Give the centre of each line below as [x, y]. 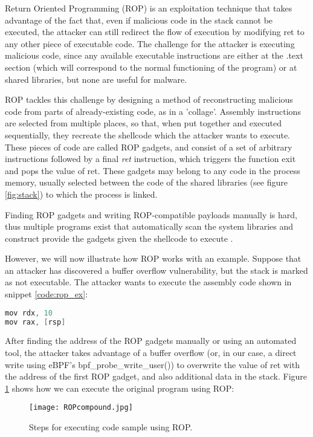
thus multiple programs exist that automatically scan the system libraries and [149, 226]
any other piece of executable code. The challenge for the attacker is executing [150, 43]
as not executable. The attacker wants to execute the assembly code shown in [148, 282]
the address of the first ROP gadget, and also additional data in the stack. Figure [156, 376]
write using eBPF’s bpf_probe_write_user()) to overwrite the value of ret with [152, 364]
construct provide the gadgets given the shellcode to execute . [119, 238]
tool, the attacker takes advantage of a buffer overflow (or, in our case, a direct [151, 352]
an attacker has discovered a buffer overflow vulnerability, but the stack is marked [156, 270]
